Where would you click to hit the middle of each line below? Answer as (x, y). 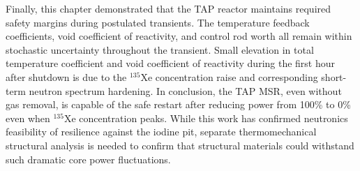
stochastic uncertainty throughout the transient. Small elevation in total (160, 49)
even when (28, 118)
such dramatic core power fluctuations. (88, 159)
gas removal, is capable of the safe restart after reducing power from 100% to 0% (178, 104)
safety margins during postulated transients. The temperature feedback (158, 22)
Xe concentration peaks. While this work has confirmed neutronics (206, 118)
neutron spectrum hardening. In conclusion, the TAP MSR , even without (185, 90)
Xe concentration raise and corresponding (229, 76)
